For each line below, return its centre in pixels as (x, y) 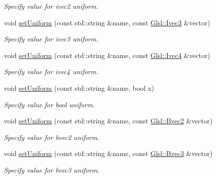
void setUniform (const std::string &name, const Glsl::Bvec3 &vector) (108, 153)
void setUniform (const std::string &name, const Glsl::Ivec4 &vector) (107, 55)
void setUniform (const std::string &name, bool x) (79, 88)
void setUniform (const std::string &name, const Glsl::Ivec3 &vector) (107, 22)
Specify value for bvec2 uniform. (52, 137)
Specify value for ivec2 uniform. (51, 6)
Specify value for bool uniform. (50, 104)
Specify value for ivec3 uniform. (51, 39)
